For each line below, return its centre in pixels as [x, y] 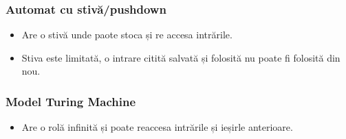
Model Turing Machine [71, 101]
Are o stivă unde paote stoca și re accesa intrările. [127, 35]
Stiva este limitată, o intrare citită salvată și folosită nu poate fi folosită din [181, 57]
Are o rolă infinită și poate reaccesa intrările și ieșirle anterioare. [157, 127]
